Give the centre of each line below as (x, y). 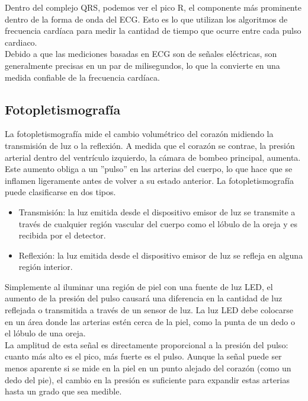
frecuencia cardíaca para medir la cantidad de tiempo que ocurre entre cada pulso (153, 31)
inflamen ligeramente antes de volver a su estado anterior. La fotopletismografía (149, 180)
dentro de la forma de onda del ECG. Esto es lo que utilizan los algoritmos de (146, 19)
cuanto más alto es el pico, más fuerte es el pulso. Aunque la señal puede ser (143, 356)
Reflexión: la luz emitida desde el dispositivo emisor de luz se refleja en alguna (161, 255)
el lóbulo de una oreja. (45, 333)
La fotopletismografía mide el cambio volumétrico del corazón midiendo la (139, 134)
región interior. (46, 267)
